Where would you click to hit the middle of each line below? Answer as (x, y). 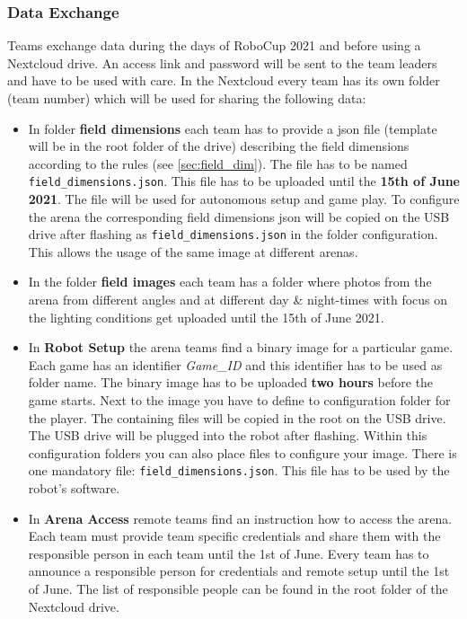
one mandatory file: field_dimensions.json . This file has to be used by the (239, 470)
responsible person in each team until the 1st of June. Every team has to (229, 553)
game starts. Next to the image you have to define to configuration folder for (239, 400)
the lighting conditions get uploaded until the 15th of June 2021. (206, 317)
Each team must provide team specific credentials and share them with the (234, 536)
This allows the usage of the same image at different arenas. (193, 251)
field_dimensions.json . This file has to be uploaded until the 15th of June (244, 181)
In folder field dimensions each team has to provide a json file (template (233, 128)
